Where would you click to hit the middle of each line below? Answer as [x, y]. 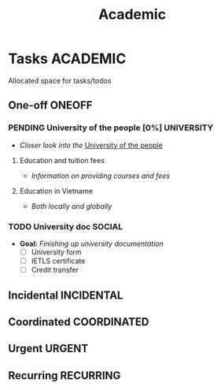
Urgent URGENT [48, 349]
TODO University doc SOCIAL [66, 226]
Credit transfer [55, 270]
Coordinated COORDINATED [79, 322]
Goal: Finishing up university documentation [91, 243]
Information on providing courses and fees [101, 176]
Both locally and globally [72, 206]
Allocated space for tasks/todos [60, 80]
